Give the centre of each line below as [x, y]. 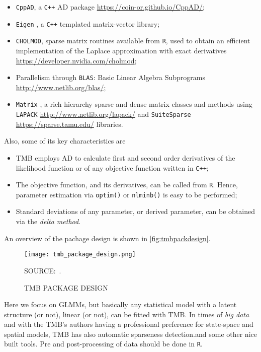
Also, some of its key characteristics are [65, 141]
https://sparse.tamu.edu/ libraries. [69, 124]
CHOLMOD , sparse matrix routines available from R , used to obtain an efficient [133, 41]
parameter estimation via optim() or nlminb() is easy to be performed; [126, 194]
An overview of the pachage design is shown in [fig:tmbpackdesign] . [107, 238]
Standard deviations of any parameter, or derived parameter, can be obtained [136, 211]
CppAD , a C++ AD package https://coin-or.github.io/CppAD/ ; [110, 7]
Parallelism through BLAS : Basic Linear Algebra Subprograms [111, 77]
